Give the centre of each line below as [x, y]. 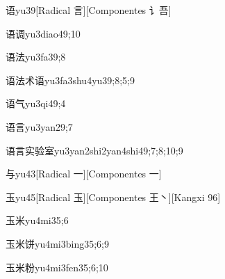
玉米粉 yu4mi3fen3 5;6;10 [57, 267]
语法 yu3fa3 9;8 [36, 57]
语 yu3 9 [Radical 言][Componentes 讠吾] [89, 10]
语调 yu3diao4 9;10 [43, 33]
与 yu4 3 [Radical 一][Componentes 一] [84, 174]
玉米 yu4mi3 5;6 [37, 220]
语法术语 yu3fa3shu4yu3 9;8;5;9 [70, 80]
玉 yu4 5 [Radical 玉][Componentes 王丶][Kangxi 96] [113, 197]
